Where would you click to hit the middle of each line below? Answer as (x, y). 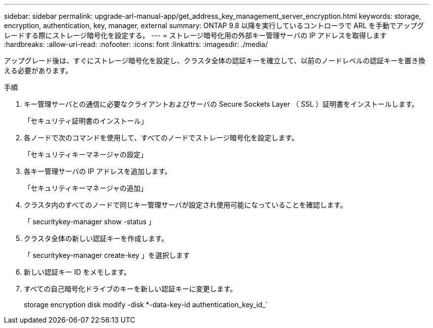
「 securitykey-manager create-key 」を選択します (107, 255)
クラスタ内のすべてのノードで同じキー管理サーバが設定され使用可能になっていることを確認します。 (185, 205)
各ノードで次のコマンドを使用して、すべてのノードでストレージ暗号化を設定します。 (161, 138)
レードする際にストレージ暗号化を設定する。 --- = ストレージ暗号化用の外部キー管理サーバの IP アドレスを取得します (195, 35)
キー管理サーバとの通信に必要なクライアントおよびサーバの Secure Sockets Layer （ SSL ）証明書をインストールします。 (221, 104)
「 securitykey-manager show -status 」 (90, 222)
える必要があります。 (38, 70)
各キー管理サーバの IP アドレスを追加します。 (98, 171)
